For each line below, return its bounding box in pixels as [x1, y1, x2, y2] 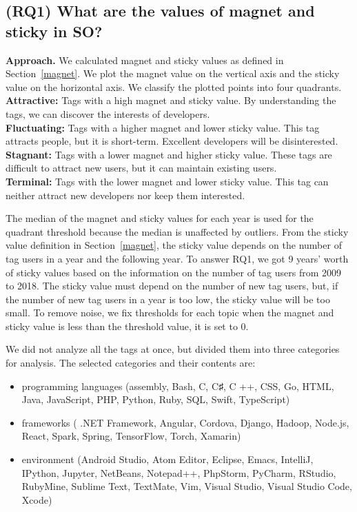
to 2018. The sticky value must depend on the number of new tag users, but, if [6, 278, 338, 293]
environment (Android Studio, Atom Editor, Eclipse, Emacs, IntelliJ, [21, 452, 314, 467]
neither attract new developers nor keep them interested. [6, 187, 245, 202]
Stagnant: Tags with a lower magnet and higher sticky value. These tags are [6, 147, 332, 161]
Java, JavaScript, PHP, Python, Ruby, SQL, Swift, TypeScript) [21, 392, 290, 407]
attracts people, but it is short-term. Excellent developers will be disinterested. [6, 134, 338, 148]
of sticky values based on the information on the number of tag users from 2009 [6, 265, 342, 279]
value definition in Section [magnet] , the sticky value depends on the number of [6, 238, 342, 252]
